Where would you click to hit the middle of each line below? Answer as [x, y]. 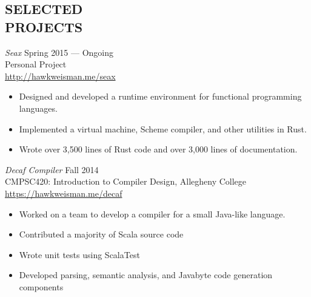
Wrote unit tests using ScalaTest [79, 254]
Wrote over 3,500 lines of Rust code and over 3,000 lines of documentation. [158, 149]
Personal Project [36, 64]
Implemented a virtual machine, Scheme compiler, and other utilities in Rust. [163, 128]
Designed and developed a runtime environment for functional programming [160, 96]
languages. [38, 108]
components [41, 286]
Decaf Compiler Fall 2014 [52, 169]
